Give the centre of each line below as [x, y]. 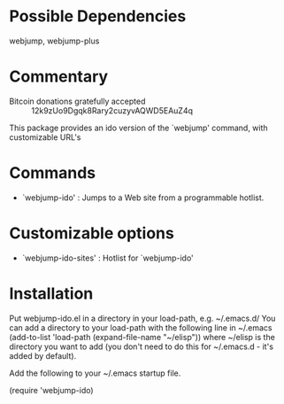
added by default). [43, 355]
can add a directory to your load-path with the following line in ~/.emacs [141, 327]
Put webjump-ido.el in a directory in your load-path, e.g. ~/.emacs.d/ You [142, 318]
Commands [53, 173]
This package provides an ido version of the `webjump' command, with [138, 128]
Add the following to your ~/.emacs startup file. [95, 373]
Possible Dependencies [98, 16]
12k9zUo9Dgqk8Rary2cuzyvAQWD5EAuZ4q [112, 110]
